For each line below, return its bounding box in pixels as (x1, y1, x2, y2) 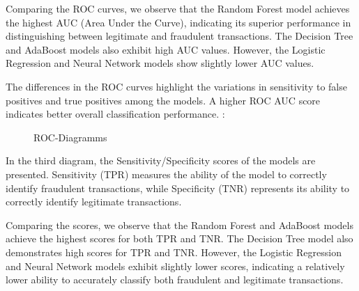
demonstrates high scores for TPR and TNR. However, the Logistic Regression (6, 244, 342, 259)
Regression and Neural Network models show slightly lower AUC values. (6, 56, 314, 70)
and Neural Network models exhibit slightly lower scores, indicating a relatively (6, 258, 345, 273)
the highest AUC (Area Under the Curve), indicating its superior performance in (6, 15, 351, 29)
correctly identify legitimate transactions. (6, 194, 182, 209)
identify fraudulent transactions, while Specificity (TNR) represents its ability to (6, 180, 350, 195)
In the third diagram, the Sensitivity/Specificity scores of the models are (6, 153, 316, 168)
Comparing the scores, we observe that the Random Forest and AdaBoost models (6, 217, 353, 232)
